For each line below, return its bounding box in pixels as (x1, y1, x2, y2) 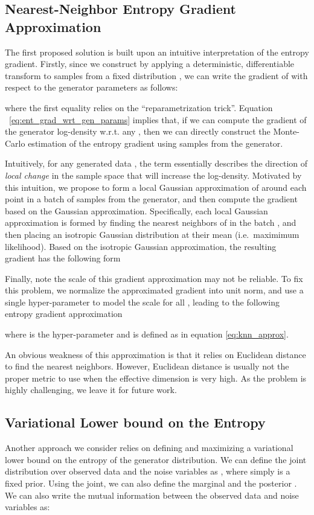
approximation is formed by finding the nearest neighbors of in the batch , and (5, 216, 296, 229)
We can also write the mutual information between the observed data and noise (5, 488, 299, 501)
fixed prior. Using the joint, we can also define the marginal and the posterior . (5, 477, 297, 490)
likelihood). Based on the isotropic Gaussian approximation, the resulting (5, 240, 277, 252)
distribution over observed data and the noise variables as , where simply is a (5, 465, 290, 478)
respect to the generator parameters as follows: (5, 81, 178, 94)
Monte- (273, 125, 300, 138)
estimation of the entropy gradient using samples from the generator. (28, 136, 283, 149)
